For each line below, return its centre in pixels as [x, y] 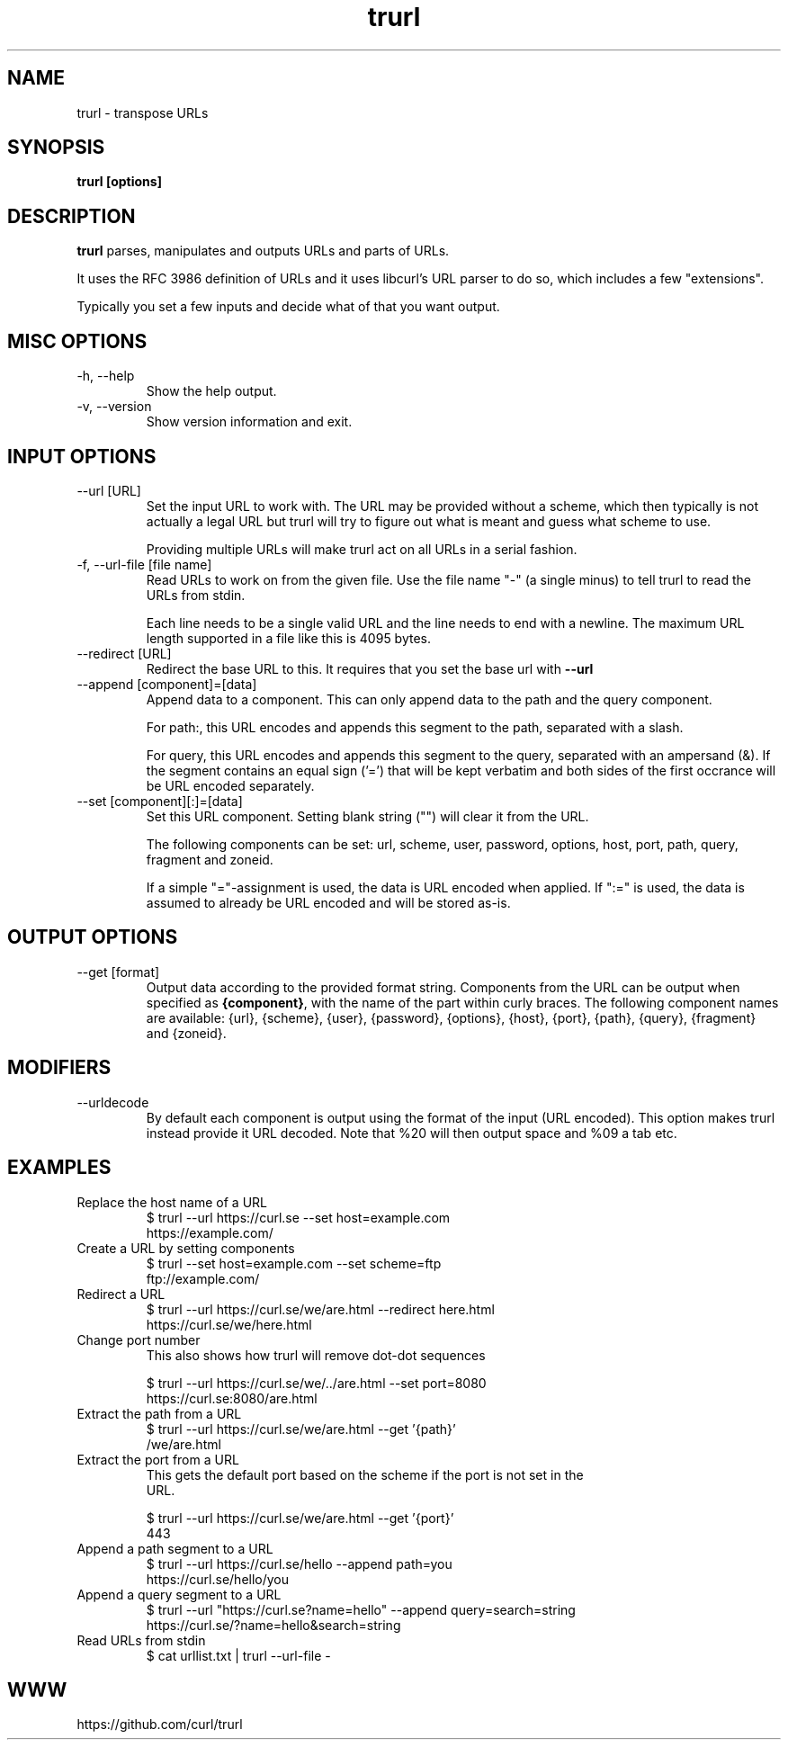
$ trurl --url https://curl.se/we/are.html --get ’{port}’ [300, 1518]
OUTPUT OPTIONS [93, 937]
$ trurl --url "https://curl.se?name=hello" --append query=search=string [361, 1609]
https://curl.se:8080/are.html [232, 1398]
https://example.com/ [210, 1232]
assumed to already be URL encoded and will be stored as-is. [328, 902]
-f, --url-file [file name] [144, 564]
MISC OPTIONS [77, 341]
